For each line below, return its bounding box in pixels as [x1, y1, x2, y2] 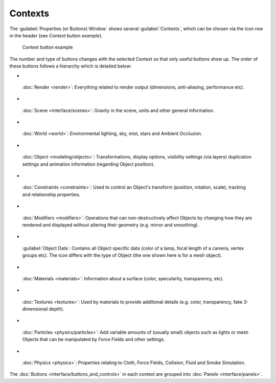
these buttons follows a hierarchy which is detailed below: [9, 63, 132, 69]
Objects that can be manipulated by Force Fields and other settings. [22, 336, 165, 343]
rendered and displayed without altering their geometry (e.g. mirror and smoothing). [22, 221, 199, 228]
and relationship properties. [22, 191, 81, 197]
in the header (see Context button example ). [9, 32, 103, 38]
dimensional [22, 306, 48, 312]
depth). [49, 306, 64, 312]
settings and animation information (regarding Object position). [22, 161, 155, 167]
